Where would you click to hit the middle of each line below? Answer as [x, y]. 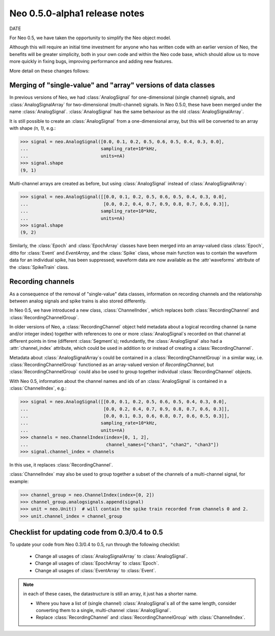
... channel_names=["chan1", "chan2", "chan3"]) [119, 445]
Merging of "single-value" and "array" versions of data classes [112, 85]
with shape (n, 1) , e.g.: [33, 128]
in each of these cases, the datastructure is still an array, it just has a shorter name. [111, 594]
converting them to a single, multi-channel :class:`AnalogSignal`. [103, 611]
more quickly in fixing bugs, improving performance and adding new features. [91, 62]
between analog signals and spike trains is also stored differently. [78, 301]
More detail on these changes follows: [49, 71]
